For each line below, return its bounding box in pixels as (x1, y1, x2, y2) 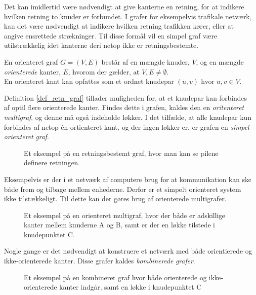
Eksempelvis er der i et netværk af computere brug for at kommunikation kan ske (4, 174, 252, 184)
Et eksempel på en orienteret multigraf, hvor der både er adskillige (24, 210, 225, 220)
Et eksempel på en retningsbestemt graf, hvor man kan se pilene (24, 147, 218, 158)
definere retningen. (24, 157, 80, 168)
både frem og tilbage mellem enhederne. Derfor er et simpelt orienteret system (4, 184, 241, 194)
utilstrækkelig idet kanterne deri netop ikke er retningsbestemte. (4, 40, 199, 50)
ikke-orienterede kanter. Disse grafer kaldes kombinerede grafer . (4, 256, 195, 266)
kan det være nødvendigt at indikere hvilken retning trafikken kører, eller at (4, 21, 234, 31)
